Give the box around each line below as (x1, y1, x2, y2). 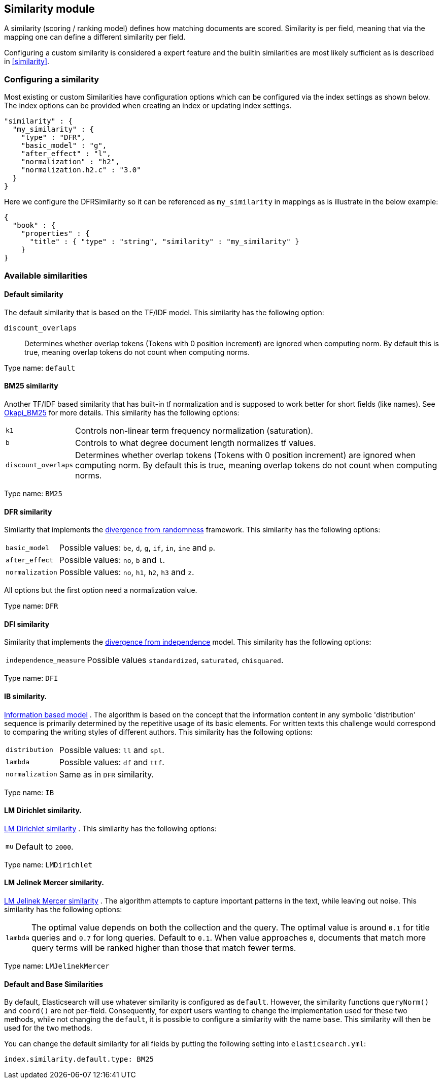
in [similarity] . (4, 57, 50, 66)
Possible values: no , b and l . (59, 555, 165, 565)
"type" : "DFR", (21, 133, 86, 142)
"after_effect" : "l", (21, 149, 111, 158)
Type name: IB (4, 788, 54, 797)
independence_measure (6, 656, 85, 664)
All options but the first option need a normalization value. (4, 586, 197, 595)
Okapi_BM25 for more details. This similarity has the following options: (4, 408, 240, 417)
